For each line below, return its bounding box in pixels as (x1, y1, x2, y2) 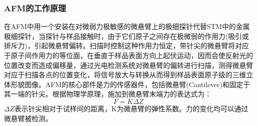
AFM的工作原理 (4, 1, 66, 14)
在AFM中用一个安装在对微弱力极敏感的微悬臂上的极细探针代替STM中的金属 (4, 21, 250, 31)
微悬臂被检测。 (4, 113, 52, 123)
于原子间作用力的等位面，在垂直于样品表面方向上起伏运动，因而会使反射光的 (4, 50, 253, 60)
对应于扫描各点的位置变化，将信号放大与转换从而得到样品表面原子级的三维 (4, 69, 246, 80)
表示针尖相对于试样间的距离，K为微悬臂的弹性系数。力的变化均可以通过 (14, 103, 249, 113)
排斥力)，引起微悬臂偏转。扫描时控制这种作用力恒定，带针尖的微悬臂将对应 (4, 40, 249, 51)
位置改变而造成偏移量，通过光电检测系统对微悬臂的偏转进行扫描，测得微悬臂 (4, 60, 253, 70)
